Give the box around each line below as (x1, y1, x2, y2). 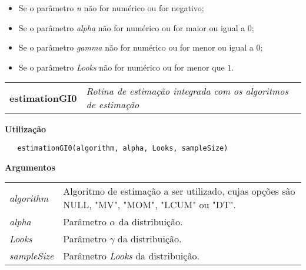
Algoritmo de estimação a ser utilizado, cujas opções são (63, 184, 295, 198)
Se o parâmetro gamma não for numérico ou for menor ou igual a (18, 41, 254, 54)
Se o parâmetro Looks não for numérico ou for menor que (18, 61, 225, 73)
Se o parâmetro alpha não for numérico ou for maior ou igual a (18, 21, 245, 34)
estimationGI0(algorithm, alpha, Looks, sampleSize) (17, 144, 228, 152)
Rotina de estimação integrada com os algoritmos (86, 84, 288, 98)
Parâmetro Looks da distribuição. (63, 249, 199, 263)
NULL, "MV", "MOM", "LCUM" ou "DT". (63, 198, 236, 212)
